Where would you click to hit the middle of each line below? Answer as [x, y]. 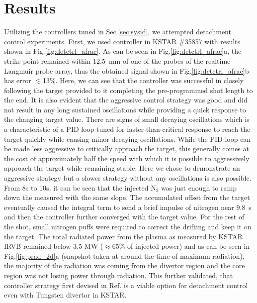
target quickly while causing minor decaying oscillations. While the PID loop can [128, 139]
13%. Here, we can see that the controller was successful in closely [143, 80]
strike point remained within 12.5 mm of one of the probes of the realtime [117, 60]
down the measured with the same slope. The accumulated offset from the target [127, 197]
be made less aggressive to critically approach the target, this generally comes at [127, 149]
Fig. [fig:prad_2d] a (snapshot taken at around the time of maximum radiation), [124, 255]
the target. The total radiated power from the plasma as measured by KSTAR [123, 236]
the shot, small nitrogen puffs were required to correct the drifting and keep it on [128, 226]
